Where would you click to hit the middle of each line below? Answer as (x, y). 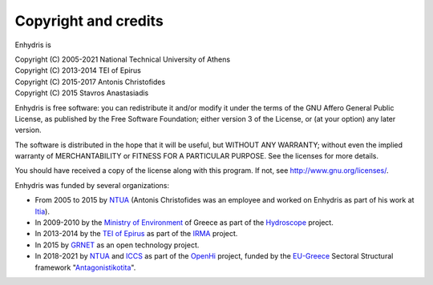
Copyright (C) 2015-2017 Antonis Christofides (90, 82)
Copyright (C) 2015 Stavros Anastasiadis (82, 93)
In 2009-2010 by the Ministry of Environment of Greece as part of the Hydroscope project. (184, 223)
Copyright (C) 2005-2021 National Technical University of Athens (123, 59)
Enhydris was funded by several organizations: (92, 185)
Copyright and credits (89, 21)
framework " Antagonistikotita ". (85, 267)
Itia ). (42, 211)
